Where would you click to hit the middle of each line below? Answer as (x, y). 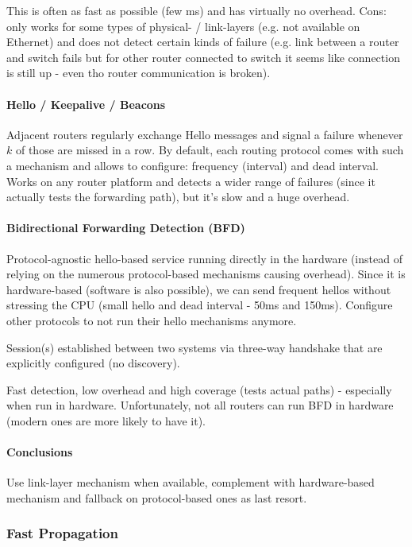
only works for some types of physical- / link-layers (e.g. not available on (183, 26)
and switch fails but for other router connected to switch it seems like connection (203, 57)
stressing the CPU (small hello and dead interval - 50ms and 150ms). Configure (200, 305)
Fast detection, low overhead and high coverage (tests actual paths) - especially (199, 389)
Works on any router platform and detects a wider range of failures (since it (191, 181)
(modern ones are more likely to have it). (106, 420)
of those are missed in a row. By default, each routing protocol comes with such (210, 150)
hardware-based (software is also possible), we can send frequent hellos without (199, 289)
